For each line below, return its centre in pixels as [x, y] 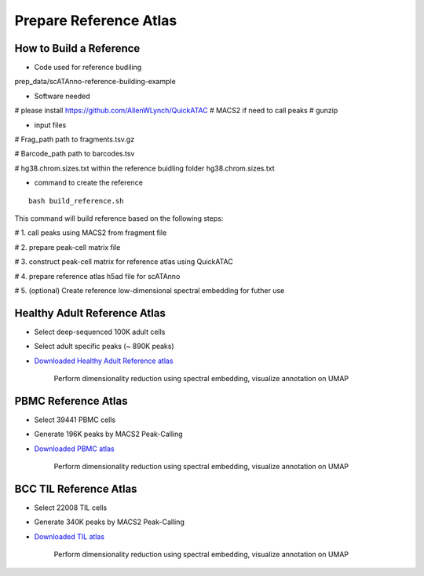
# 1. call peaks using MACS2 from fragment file [91, 233]
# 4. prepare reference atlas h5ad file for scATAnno [97, 276]
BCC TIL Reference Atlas [76, 488]
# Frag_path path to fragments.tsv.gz [75, 139]
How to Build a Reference [77, 48]
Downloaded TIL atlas [69, 536]
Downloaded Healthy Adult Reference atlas [104, 361]
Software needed [62, 96]
